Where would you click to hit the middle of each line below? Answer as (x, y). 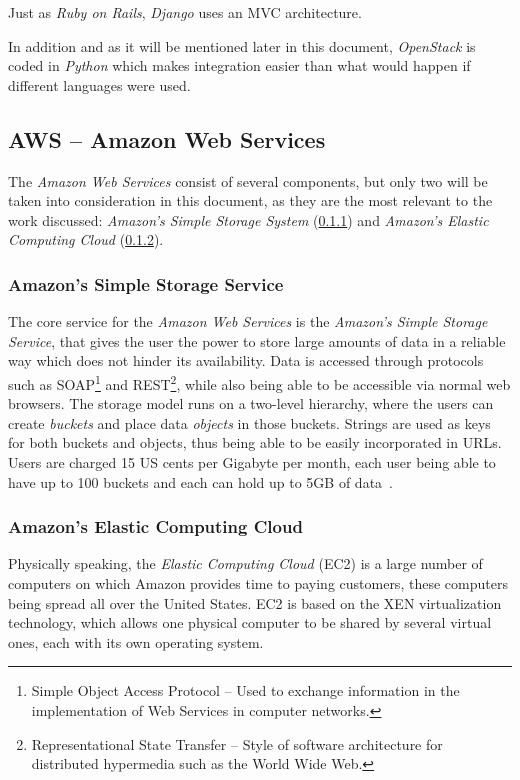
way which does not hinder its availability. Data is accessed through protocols (246, 360)
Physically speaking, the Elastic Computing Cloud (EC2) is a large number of (245, 563)
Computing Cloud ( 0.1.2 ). (86, 239)
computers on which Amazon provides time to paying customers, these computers (258, 582)
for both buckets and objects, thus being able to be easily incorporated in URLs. (255, 442)
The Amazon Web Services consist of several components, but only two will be (248, 180)
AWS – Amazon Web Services (167, 138)
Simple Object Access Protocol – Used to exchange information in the (245, 690)
